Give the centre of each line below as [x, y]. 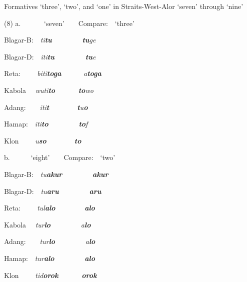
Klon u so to [43, 140]
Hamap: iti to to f [46, 124]
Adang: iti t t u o [46, 107]
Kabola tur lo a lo [47, 224]
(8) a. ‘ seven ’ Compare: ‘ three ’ [69, 23]
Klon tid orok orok [50, 275]
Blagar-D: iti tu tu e [50, 56]
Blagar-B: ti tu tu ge [50, 40]
